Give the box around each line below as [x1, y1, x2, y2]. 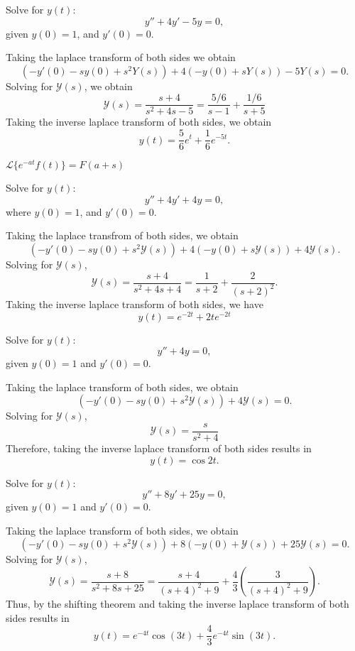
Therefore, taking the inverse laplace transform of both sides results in [6, 441, 312, 456]
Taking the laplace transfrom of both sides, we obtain [6, 228, 239, 243]
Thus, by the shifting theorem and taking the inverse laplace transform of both [6, 596, 349, 611]
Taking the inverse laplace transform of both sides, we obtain [6, 114, 272, 129]
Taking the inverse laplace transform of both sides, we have [6, 296, 263, 311]
